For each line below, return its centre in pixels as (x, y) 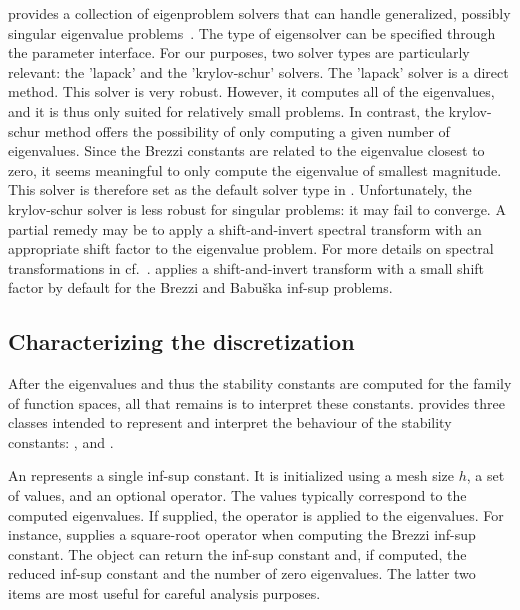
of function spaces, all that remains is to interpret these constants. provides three (257, 402)
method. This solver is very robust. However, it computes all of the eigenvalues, (251, 91)
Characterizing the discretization (181, 341)
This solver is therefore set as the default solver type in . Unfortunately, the (240, 189)
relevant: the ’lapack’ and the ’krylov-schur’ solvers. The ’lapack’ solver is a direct (258, 71)
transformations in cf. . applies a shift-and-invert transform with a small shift (246, 267)
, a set (485, 475)
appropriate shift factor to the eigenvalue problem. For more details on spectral (251, 248)
